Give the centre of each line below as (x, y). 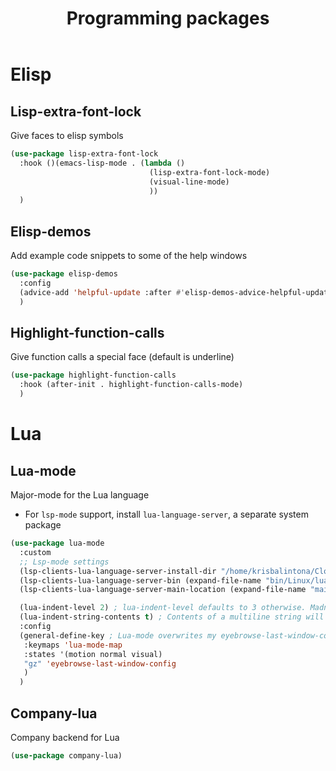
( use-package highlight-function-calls (93, 375)
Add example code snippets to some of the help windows (129, 256)
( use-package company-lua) (66, 755)
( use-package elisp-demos (64, 274)
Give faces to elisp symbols (67, 135)
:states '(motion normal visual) (93, 654)
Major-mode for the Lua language (80, 495)
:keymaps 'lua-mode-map (73, 645)
